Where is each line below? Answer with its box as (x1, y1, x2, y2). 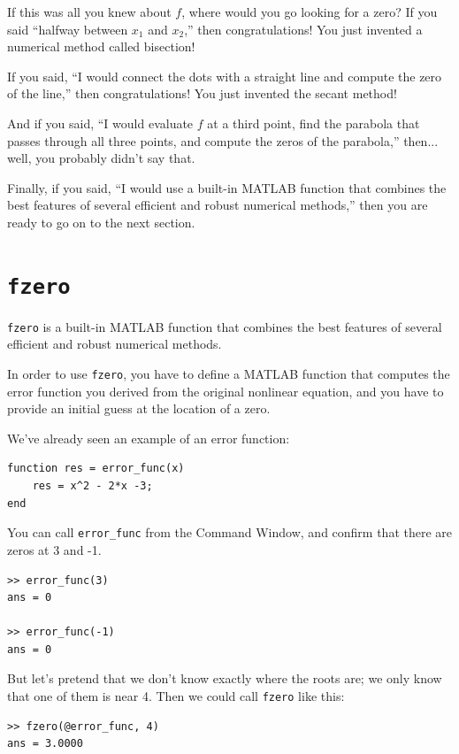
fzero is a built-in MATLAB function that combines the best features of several (7, 317, 442, 335)
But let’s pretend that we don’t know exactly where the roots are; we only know (7, 669, 442, 688)
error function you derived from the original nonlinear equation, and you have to (7, 381, 444, 400)
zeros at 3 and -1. (7, 540, 102, 558)
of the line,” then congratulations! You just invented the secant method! (7, 84, 397, 103)
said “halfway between (7, 19, 128, 38)
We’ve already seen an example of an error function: (7, 428, 290, 447)
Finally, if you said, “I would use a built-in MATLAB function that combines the (7, 178, 447, 196)
